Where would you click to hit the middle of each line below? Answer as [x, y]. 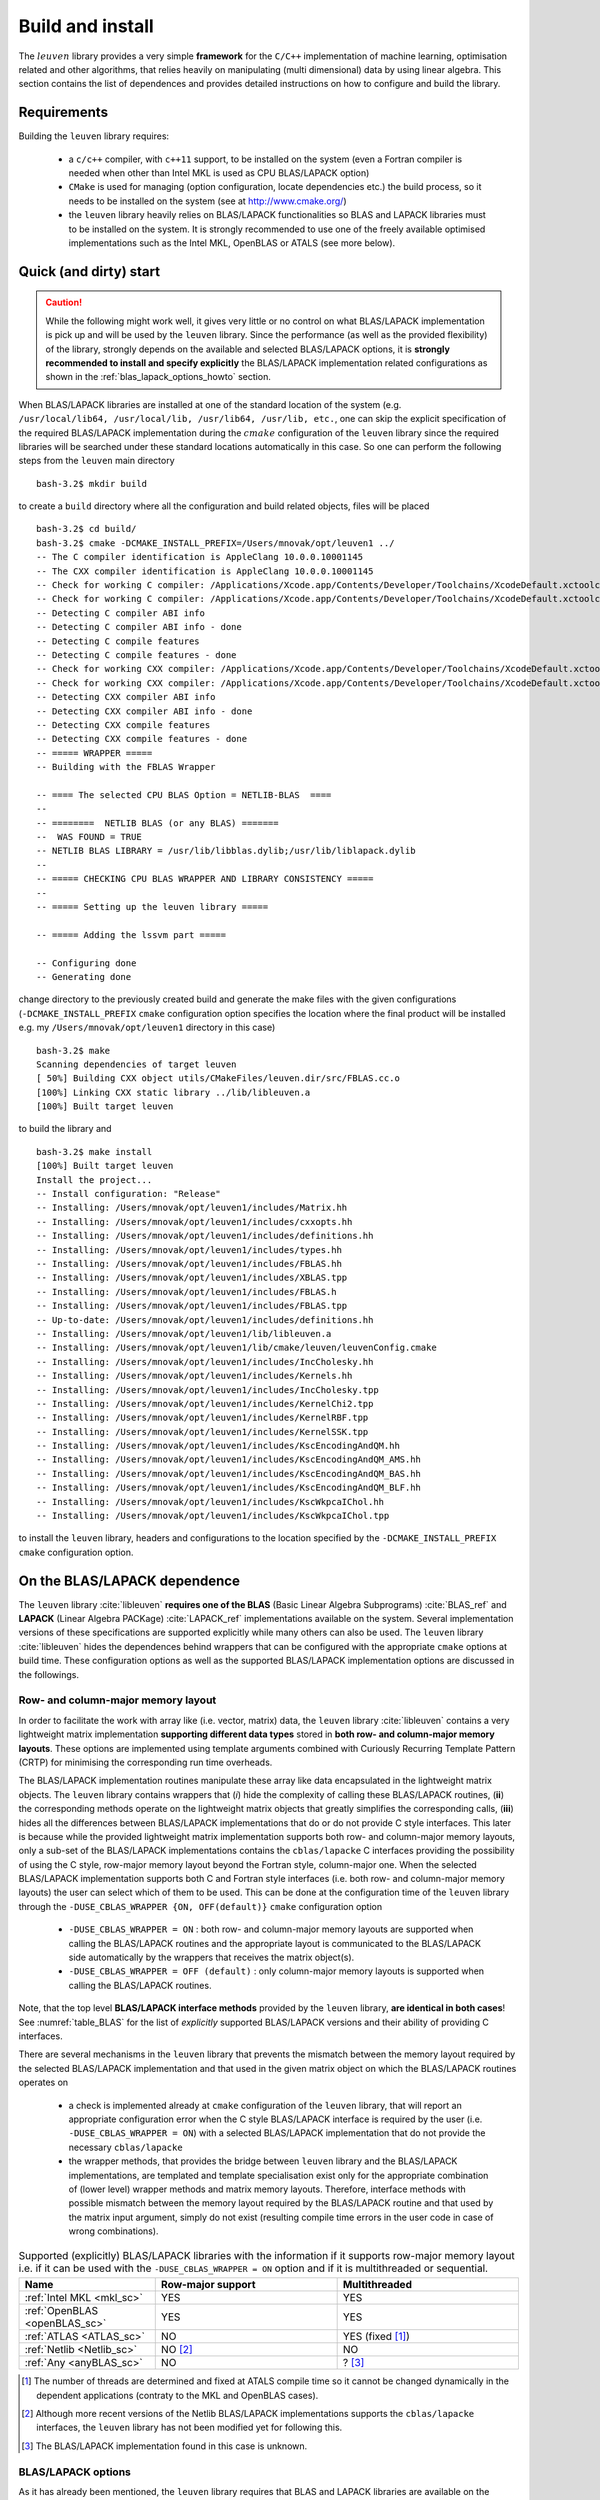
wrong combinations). [113, 2231]
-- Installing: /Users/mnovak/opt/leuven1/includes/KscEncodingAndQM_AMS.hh [229, 1459]
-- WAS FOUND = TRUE [89, 837]
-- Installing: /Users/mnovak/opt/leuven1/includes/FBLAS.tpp [192, 1306]
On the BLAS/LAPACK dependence [129, 1580]
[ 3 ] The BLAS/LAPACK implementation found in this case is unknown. [164, 2446]
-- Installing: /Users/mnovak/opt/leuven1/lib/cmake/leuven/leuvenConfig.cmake [236, 1348]
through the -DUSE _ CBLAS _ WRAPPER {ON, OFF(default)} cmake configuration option [200, 1906]
